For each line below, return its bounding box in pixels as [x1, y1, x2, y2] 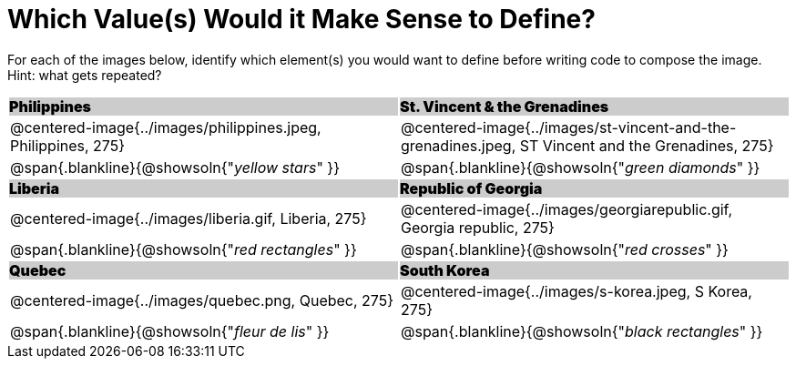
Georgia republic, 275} [401, 218, 555, 237]
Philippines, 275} [10, 136, 126, 155]
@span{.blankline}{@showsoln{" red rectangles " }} [10, 239, 357, 259]
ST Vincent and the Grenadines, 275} [519, 136, 774, 155]
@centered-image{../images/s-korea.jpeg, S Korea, [401, 281, 752, 300]
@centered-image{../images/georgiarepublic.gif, [401, 199, 733, 219]
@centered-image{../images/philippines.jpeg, [10, 117, 321, 137]
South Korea [400, 260, 490, 280]
